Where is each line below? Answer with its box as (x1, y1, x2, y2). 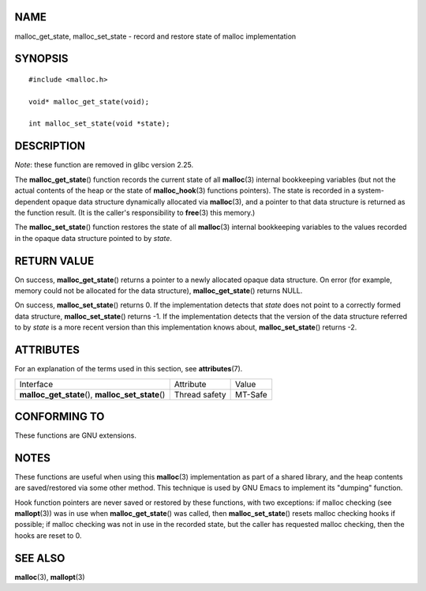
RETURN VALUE (14, 254, 95, 268)
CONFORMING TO (14, 409, 105, 423)
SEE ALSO (14, 551, 65, 565)
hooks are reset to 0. (14, 530, 82, 540)
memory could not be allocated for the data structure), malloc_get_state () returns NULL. (14, 286, 303, 295)
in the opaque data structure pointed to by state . (14, 233, 173, 243)
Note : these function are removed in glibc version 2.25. (14, 160, 194, 170)
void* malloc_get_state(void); (28, 97, 150, 106)
